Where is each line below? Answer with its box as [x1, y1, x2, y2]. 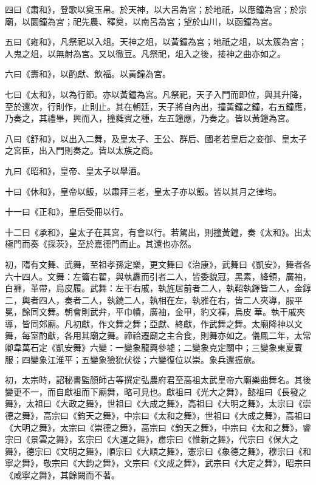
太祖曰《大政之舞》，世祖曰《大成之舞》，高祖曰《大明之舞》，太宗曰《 [26, 397, 303, 410]
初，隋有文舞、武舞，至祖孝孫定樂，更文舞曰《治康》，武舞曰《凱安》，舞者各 [5, 257, 311, 270]
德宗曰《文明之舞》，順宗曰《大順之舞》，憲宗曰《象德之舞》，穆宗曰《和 [26, 444, 311, 457]
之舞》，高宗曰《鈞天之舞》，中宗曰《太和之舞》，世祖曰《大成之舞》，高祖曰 [13, 409, 311, 422]
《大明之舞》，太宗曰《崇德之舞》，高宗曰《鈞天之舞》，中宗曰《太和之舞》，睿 [5, 421, 311, 433]
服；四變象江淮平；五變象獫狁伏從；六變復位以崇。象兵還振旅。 [5, 353, 260, 365]
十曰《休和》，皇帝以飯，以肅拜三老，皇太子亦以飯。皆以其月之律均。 [5, 185, 281, 197]
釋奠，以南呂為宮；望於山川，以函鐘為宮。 [106, 15, 277, 27]
